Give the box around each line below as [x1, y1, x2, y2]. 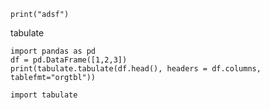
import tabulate [10, 90, 78, 100]
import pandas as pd [10, 46, 97, 56]
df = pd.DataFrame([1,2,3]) [10, 55, 128, 65]
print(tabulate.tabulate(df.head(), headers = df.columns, [10, 64, 262, 74]
